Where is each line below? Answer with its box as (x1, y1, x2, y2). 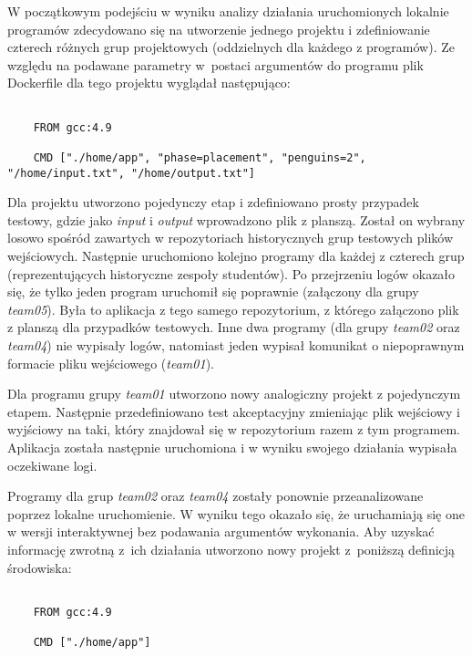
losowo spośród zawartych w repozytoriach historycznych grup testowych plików (7, 228, 454, 247)
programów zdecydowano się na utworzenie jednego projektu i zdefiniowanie (7, 19, 430, 38)
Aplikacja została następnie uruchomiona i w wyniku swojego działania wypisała (7, 437, 457, 456)
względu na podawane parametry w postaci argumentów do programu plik (7, 55, 424, 74)
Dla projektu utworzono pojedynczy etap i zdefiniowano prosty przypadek (7, 193, 419, 212)
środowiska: (7, 557, 72, 577)
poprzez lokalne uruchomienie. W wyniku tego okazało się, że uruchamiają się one (7, 504, 465, 523)
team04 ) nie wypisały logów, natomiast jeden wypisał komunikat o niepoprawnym (7, 336, 465, 354)
